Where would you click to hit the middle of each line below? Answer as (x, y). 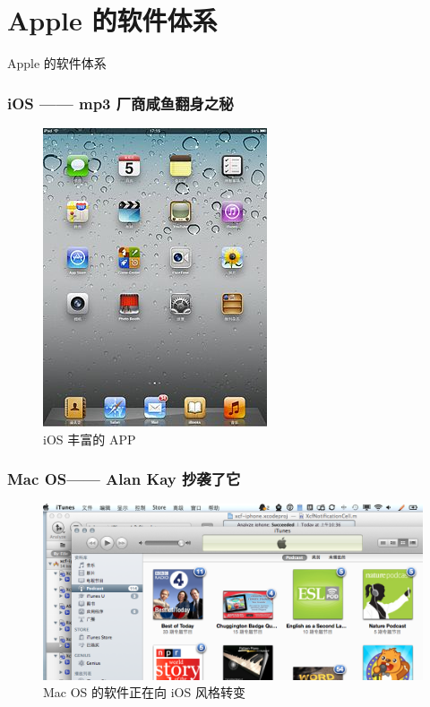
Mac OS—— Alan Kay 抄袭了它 (124, 479)
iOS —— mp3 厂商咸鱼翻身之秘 (120, 103)
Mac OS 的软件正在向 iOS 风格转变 (144, 692)
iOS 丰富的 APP (90, 439)
